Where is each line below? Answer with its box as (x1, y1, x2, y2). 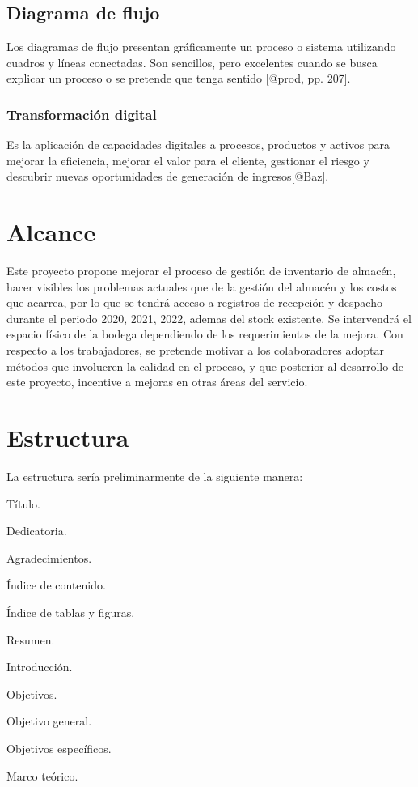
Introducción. (6, 658, 73, 675)
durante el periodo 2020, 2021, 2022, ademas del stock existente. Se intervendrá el (6, 309, 412, 326)
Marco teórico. (6, 767, 78, 784)
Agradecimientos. (6, 549, 92, 566)
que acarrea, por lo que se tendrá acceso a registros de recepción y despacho (6, 294, 382, 311)
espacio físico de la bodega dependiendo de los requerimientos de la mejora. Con (6, 325, 403, 342)
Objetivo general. (6, 713, 92, 730)
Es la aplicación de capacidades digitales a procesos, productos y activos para (6, 136, 391, 153)
